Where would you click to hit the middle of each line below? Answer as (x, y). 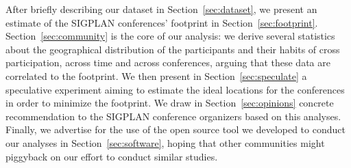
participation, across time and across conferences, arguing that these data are (168, 62)
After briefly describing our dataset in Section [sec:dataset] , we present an (161, 9)
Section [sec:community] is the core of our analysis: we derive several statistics (170, 36)
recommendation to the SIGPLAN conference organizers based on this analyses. (173, 116)
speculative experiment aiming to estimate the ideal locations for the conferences (175, 89)
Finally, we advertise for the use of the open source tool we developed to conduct (175, 129)
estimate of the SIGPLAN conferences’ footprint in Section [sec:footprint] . (162, 22)
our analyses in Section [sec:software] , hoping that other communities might (165, 142)
